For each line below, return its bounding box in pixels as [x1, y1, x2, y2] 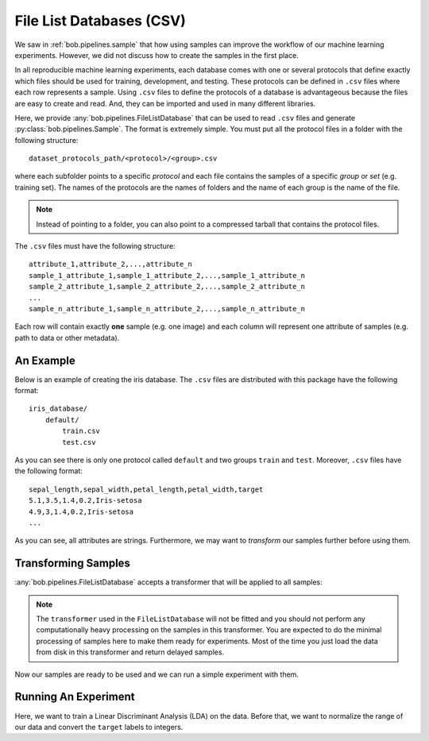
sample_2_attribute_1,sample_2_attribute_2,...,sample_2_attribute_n [29, 282, 306, 291]
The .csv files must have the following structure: [14, 241, 176, 251]
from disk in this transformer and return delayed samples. [36, 647, 225, 657]
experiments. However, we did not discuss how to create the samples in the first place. [14, 50, 300, 60]
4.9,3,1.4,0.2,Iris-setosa [29, 507, 134, 516]
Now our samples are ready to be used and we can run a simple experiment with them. [14, 670, 300, 679]
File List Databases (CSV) [14, 12, 186, 29]
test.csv [62, 438, 96, 446]
